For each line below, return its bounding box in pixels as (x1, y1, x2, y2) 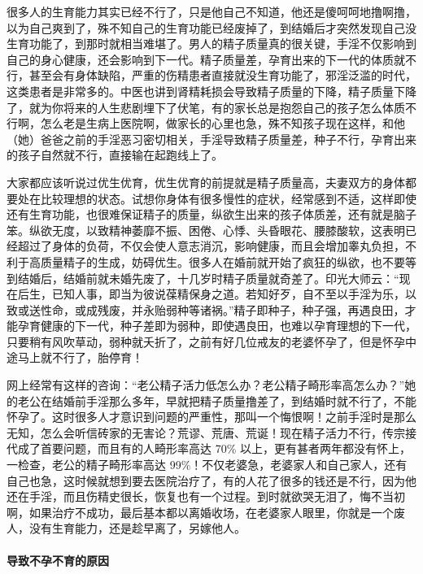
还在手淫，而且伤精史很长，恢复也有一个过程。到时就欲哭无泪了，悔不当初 (7, 488, 405, 505)
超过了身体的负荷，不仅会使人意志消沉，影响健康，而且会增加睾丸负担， (17, 237, 405, 254)
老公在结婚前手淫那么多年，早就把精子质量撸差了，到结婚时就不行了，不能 (17, 392, 416, 409)
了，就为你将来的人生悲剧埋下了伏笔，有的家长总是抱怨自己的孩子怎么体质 (7, 98, 405, 115)
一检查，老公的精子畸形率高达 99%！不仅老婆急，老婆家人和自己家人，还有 (7, 456, 408, 473)
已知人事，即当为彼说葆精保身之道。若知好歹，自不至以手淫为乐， (51, 285, 405, 302)
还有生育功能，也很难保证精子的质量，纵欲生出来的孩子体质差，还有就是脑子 (7, 206, 416, 223)
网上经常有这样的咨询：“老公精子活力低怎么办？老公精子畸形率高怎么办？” (7, 376, 405, 394)
